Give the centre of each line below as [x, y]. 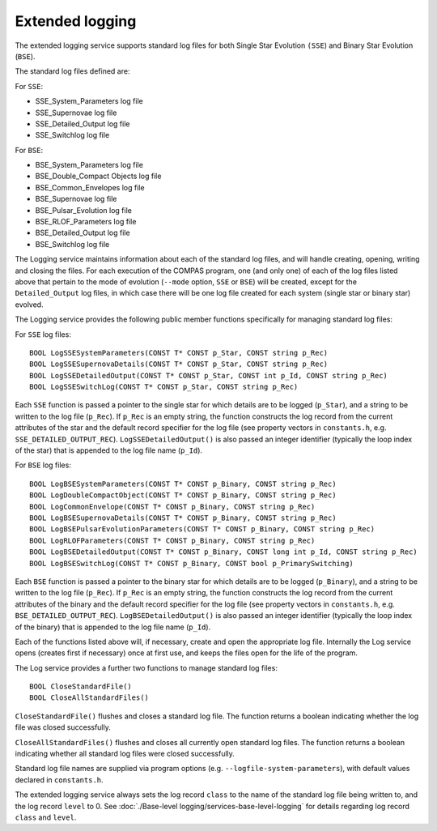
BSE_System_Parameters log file [89, 165]
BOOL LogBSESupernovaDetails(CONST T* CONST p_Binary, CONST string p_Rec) [183, 518]
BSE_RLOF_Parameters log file [86, 222]
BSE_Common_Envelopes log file [90, 187]
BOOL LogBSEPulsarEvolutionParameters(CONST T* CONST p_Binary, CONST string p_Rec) [202, 529]
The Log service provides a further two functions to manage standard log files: [146, 667]
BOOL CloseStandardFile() [81, 687]
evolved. [29, 305]
